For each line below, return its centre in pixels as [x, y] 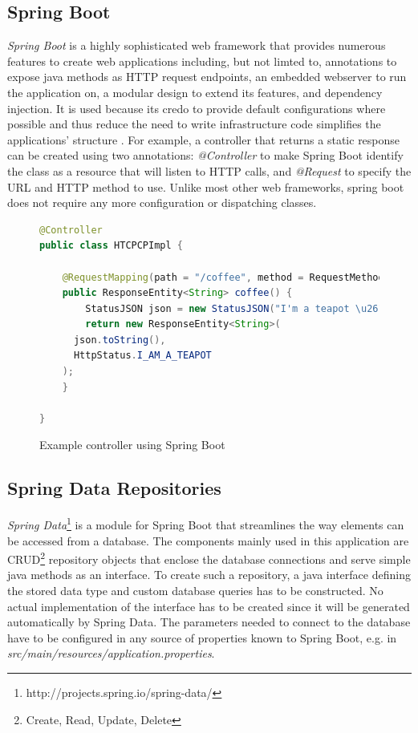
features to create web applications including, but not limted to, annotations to [202, 61]
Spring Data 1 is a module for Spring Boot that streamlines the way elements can [206, 523]
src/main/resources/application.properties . [111, 653]
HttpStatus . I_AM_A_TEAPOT [142, 356]
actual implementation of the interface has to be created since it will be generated [209, 606]
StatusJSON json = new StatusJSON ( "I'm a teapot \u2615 [237, 308]
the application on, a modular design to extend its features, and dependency [195, 92]
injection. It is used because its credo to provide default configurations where [197, 108]
